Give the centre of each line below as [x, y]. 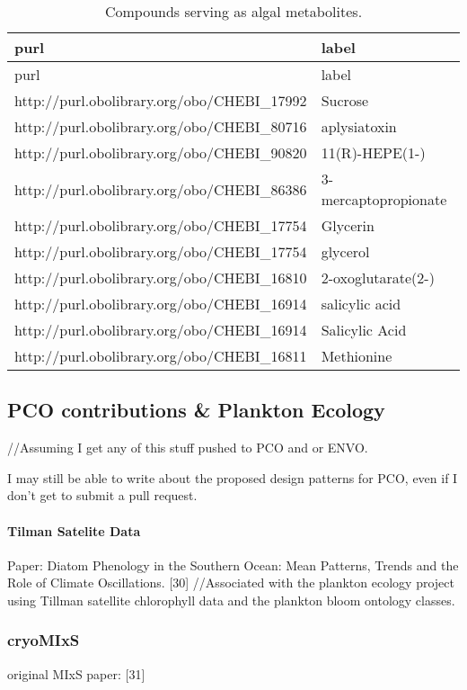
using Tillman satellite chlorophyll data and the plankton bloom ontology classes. [231, 600]
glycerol [345, 251]
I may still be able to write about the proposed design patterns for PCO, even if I [233, 477]
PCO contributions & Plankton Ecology [196, 410]
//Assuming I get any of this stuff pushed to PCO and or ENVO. [188, 448]
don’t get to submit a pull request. [102, 495]
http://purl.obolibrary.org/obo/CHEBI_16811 [161, 356]
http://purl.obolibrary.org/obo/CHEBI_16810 [161, 278]
